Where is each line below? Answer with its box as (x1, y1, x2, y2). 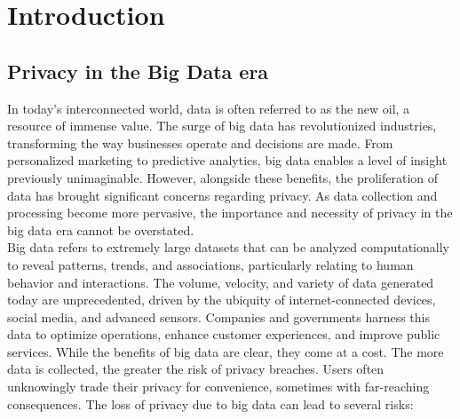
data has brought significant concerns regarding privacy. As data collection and (7, 186, 438, 204)
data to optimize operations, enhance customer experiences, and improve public (7, 325, 440, 344)
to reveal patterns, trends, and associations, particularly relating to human (7, 255, 414, 273)
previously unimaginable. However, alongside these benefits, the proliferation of (7, 168, 439, 186)
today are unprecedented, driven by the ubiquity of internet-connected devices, (7, 290, 436, 309)
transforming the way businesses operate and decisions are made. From (7, 133, 393, 152)
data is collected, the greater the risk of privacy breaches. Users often (7, 360, 385, 378)
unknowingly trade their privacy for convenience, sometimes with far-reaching (7, 377, 430, 396)
